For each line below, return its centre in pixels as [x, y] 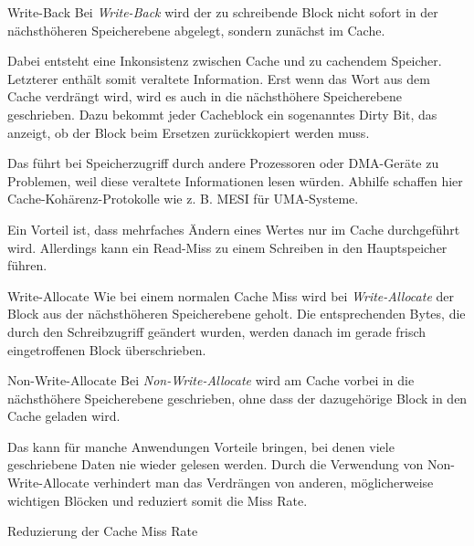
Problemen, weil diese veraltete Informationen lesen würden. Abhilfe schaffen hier [235, 180]
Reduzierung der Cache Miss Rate [103, 531]
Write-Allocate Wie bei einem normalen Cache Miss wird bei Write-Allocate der [231, 295]
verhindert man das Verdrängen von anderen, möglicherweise [263, 483]
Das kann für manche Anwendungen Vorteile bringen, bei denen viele [201, 446]
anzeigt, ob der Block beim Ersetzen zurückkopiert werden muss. [189, 132]
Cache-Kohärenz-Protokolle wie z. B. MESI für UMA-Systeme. [183, 199]
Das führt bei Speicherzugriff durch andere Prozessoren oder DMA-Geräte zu [223, 163]
